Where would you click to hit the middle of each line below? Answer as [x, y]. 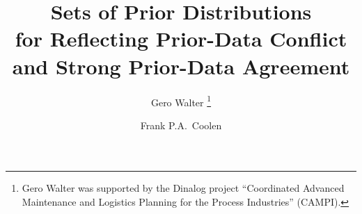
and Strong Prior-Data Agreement [181, 66]
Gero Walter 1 [181, 101]
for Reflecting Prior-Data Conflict [181, 39]
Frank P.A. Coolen [181, 125]
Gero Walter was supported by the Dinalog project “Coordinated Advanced [183, 188]
